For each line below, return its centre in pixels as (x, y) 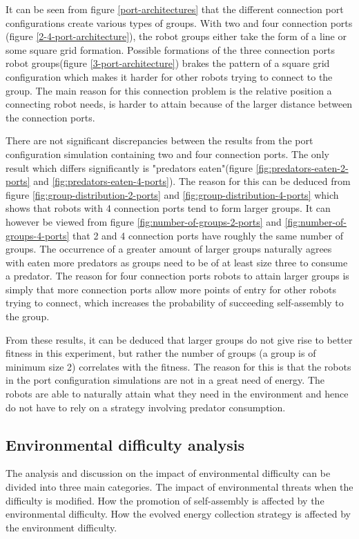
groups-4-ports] (38, 235)
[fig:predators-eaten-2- (302, 167)
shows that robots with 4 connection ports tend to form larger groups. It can (168, 208)
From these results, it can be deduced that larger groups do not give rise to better (179, 339)
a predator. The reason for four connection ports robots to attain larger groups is (177, 276)
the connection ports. (50, 117)
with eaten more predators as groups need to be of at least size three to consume (177, 262)
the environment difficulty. (61, 527)
